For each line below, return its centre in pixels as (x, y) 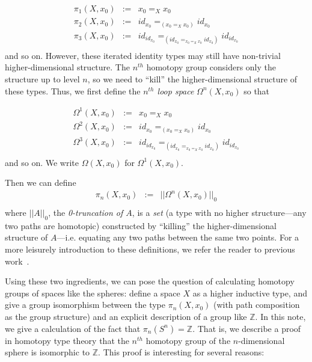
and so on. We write (42, 162)
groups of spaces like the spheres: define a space (93, 293)
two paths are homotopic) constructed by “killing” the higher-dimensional (141, 225)
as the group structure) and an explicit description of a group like (126, 317)
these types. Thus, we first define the (73, 91)
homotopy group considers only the (211, 67)
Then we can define (41, 183)
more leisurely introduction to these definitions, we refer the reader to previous (150, 249)
